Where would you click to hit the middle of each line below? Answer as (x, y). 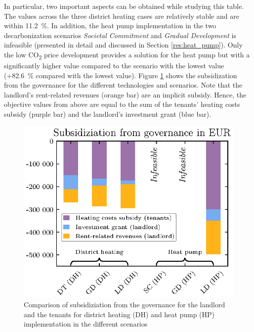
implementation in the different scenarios (86, 324)
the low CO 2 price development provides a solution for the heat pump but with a (127, 55)
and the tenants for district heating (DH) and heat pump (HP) (119, 314)
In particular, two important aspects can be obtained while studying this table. (124, 6)
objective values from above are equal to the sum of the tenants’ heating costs (122, 104)
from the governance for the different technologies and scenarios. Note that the (123, 85)
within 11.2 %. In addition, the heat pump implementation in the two (110, 25)
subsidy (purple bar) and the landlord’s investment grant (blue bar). (108, 114)
